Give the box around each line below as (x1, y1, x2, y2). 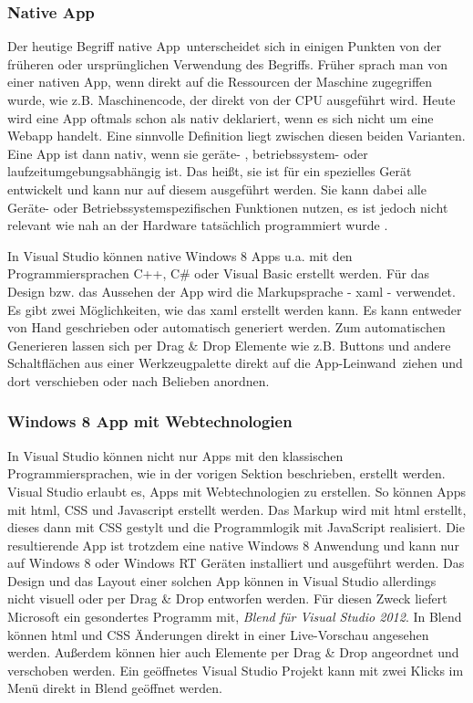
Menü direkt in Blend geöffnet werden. (7, 678, 222, 698)
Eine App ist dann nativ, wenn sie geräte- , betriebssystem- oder (7, 143, 368, 163)
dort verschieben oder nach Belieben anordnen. (7, 371, 270, 390)
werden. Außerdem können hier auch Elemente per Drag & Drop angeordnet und (7, 643, 459, 662)
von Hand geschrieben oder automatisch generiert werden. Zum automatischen (7, 318, 446, 337)
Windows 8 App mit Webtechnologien (7, 410, 293, 433)
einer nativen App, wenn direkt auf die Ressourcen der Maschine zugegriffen (7, 72, 433, 91)
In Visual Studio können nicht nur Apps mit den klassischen (7, 446, 344, 465)
